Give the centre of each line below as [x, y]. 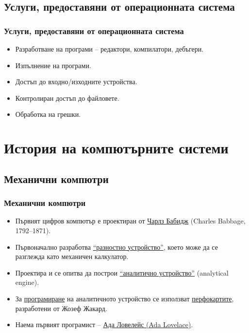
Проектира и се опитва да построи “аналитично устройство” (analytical [122, 272]
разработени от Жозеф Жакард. [61, 308]
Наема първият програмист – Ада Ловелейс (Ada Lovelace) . [104, 324]
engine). [27, 282]
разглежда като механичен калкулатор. [72, 256]
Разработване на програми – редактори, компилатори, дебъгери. [109, 49]
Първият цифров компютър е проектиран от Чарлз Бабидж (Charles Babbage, [130, 221]
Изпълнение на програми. [53, 65]
